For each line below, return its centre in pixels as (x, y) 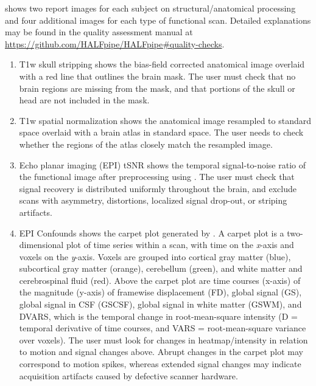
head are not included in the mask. (84, 100)
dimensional (41, 245)
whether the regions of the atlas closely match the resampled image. (146, 144)
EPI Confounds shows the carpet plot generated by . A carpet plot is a (152, 233)
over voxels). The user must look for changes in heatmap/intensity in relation (163, 339)
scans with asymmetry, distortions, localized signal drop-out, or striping (153, 200)
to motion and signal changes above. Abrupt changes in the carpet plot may (161, 352)
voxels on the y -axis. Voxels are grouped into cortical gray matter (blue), (155, 256)
